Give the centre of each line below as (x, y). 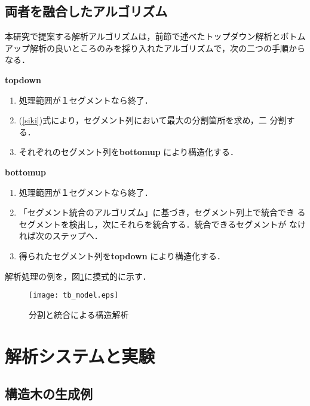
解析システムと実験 (80, 355)
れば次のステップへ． (61, 236)
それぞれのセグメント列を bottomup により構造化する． (129, 152)
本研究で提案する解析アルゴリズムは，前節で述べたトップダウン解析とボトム (155, 36)
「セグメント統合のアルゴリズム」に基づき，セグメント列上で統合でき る (162, 212)
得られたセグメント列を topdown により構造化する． (122, 255)
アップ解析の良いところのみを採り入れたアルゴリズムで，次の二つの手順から (155, 48)
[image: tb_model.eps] (74, 296)
